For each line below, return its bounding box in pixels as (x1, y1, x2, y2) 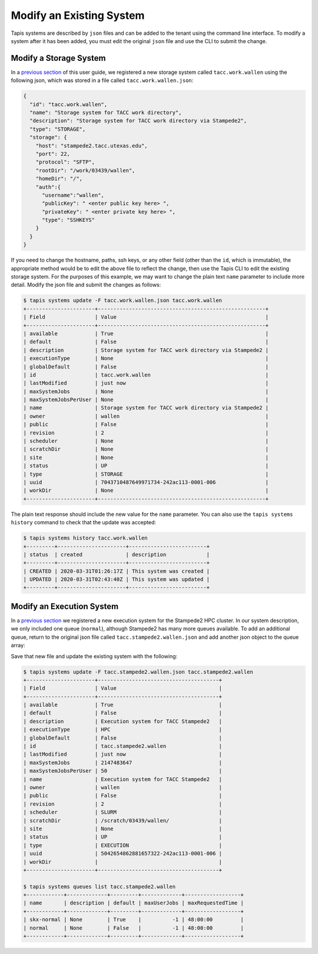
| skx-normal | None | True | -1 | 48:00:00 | (23, 916, 244, 923)
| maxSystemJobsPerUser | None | (23, 396, 269, 403)
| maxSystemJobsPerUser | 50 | (23, 767, 223, 775)
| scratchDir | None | (23, 446, 269, 453)
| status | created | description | (23, 551, 210, 558)
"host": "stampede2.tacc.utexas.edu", (35, 142, 148, 149)
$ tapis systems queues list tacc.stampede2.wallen (23, 883, 176, 890)
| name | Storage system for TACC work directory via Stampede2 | (23, 404, 269, 411)
